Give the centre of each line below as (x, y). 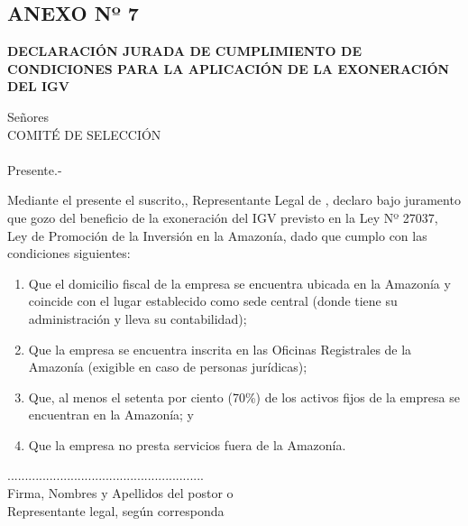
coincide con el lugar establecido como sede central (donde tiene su (213, 301)
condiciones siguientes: (69, 253)
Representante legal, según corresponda (116, 510)
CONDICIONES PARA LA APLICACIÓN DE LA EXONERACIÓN (229, 68)
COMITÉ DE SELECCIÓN (84, 134)
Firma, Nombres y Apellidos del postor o (120, 493)
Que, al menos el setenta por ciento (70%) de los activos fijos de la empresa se (244, 397)
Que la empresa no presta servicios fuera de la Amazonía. (187, 444)
